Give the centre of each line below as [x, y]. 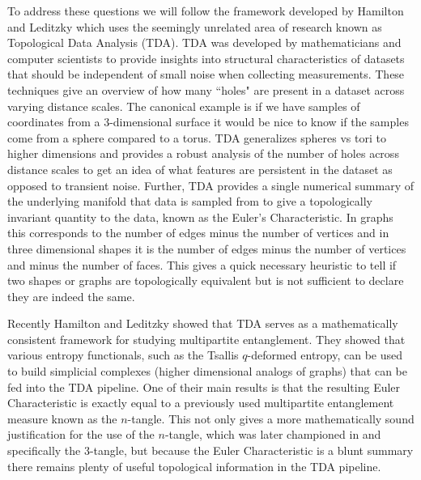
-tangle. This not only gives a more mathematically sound [271, 418]
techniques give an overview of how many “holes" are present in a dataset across [206, 89]
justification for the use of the [81, 434]
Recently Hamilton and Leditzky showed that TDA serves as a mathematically [203, 323]
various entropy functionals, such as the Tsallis [123, 355]
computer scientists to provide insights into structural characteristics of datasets [206, 58]
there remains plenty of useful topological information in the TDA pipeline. [194, 466]
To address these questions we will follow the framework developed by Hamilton [206, 11]
